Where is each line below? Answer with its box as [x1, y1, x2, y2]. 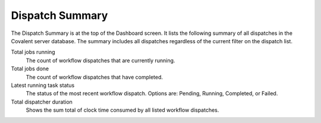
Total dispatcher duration [11, 98, 73, 105]
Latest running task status [11, 82, 75, 89]
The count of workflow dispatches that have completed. [26, 73, 163, 80]
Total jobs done [11, 65, 49, 72]
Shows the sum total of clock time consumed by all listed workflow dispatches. [26, 106, 219, 114]
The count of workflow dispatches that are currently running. [26, 57, 175, 64]
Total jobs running [11, 48, 56, 56]
